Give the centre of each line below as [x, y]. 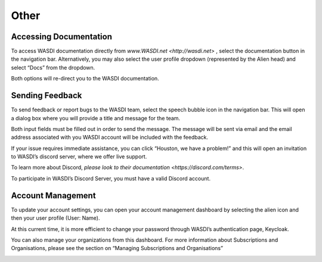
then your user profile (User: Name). [55, 218]
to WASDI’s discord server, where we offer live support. [79, 157]
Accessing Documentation [62, 37]
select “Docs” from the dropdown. [53, 67]
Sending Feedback [47, 96]
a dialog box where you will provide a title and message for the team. [96, 118]
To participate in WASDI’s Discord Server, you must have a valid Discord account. [111, 178]
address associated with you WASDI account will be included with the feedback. [110, 138]
